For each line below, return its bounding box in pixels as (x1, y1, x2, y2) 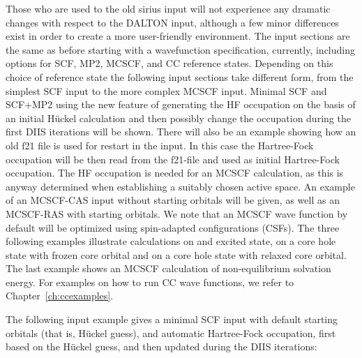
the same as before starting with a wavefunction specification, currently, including (6, 42, 355, 57)
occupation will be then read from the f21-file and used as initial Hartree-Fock (6, 151, 340, 166)
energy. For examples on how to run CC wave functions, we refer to (6, 274, 294, 289)
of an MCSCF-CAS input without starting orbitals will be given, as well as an (6, 193, 340, 207)
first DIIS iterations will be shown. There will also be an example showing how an (6, 124, 356, 139)
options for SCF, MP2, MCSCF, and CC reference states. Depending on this (6, 56, 333, 70)
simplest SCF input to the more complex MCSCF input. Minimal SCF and (6, 83, 327, 98)
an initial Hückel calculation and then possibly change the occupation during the (6, 110, 351, 125)
